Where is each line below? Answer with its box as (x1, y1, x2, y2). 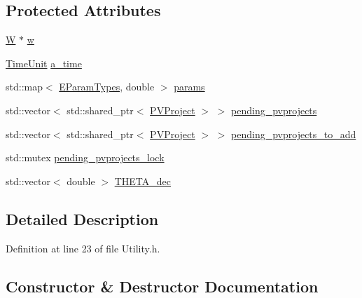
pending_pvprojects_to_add (231, 126, 356, 141)
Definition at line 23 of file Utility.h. (6, 241, 160, 255)
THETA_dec (114, 173, 171, 188)
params (174, 79, 205, 94)
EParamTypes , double (59, 79, 155, 94)
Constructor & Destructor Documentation (6, 275, 319, 297)
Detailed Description (6, 208, 159, 229)
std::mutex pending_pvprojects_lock (6, 150, 165, 165)
